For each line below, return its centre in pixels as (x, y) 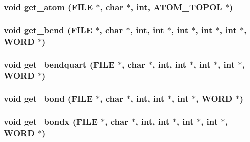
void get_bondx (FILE (51, 121)
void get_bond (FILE (48, 98)
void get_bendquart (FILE (59, 64)
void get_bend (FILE (48, 30)
